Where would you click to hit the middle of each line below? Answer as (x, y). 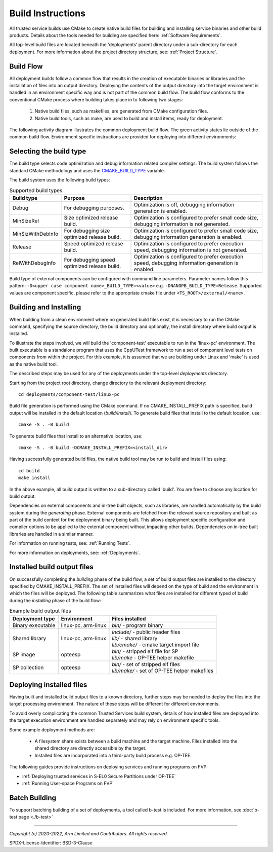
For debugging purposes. (94, 208)
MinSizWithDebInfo (35, 234)
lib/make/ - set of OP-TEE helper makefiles (163, 671)
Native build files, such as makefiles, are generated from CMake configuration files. (121, 111)
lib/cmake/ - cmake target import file (155, 645)
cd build (29, 471)
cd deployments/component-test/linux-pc (69, 395)
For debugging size (87, 231)
